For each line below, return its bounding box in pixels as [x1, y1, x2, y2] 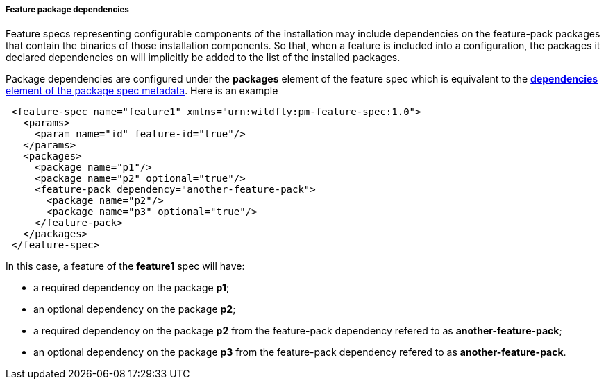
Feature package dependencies [6, 5, 129, 15]
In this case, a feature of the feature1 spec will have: [6, 260, 245, 273]
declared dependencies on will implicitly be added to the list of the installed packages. [6, 51, 401, 64]
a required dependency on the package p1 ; [33, 282, 230, 294]
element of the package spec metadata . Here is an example [6, 85, 278, 97]
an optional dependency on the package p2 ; [33, 303, 236, 316]
